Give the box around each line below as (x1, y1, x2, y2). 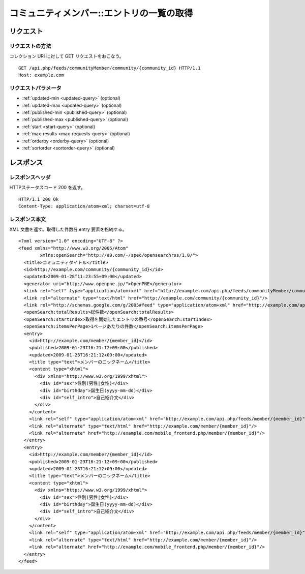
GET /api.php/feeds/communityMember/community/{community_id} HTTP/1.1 (18, 65, 201, 71)
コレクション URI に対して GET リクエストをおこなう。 (9, 53, 124, 59)
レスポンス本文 (9, 216, 46, 223)
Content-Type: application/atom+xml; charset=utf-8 (18, 203, 150, 209)
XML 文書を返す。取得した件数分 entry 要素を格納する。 (9, 226, 127, 232)
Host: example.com (18, 72, 65, 78)
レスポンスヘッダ (9, 173, 51, 180)
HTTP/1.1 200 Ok (18, 196, 59, 202)
